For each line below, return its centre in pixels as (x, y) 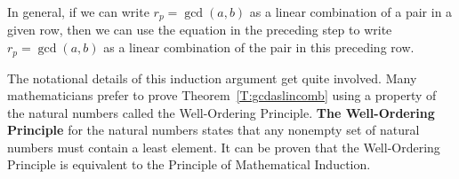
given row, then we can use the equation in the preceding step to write (200, 30)
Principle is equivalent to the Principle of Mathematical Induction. (189, 164)
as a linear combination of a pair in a (351, 12)
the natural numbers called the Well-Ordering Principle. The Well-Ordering (221, 112)
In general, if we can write (78, 12)
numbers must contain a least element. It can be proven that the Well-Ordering (224, 147)
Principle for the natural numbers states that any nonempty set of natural (213, 130)
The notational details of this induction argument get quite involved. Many (212, 78)
